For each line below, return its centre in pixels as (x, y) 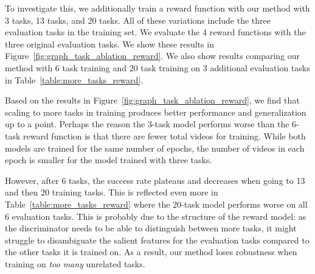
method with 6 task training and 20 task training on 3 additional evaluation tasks (157, 67)
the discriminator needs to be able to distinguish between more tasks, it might (151, 228)
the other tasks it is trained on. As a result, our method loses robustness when (151, 252)
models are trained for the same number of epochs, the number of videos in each (155, 148)
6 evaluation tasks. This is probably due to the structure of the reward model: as (156, 216)
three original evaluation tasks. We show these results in (109, 44)
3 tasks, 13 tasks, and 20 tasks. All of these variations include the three (138, 20)
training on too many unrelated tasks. (75, 263)
